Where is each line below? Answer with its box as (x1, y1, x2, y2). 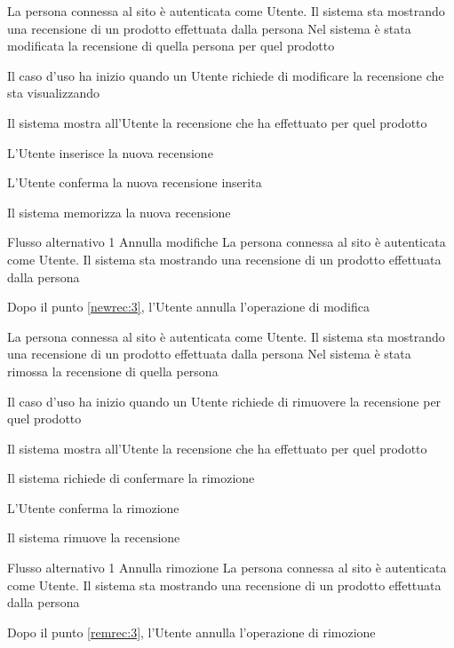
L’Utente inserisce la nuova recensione (7, 143, 213, 162)
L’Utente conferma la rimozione (7, 498, 179, 517)
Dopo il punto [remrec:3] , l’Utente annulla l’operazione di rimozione (7, 622, 376, 641)
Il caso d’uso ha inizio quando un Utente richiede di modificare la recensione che (7, 66, 444, 84)
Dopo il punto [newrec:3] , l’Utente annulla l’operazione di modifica (7, 297, 370, 316)
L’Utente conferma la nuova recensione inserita (7, 173, 262, 192)
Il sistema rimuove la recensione (7, 528, 180, 547)
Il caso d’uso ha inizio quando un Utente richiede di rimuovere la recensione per (7, 391, 442, 410)
